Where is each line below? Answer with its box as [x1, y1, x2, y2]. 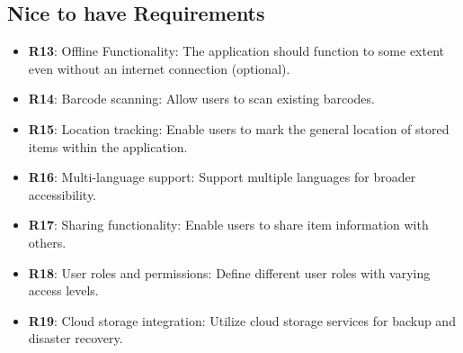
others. [28, 232, 67, 251]
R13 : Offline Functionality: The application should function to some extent [28, 41, 444, 60]
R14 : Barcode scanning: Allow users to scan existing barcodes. [28, 89, 375, 108]
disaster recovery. [28, 329, 123, 348]
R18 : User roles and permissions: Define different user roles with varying [28, 263, 431, 282]
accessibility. [28, 185, 97, 204]
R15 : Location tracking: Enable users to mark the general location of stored [28, 119, 450, 138]
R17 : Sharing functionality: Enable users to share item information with [28, 215, 429, 234]
